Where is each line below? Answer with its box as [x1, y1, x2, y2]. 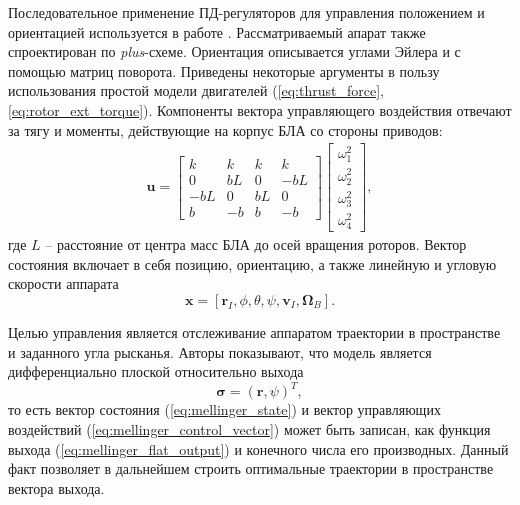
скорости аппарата [8, 273, 119, 294]
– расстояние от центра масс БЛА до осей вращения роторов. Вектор [45, 234, 467, 255]
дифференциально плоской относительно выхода [8, 361, 304, 382]
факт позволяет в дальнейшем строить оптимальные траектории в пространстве [8, 458, 494, 479]
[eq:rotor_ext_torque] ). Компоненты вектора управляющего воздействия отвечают [8, 99, 512, 120]
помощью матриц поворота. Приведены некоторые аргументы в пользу [8, 60, 440, 81]
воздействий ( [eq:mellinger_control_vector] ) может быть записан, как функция [8, 418, 491, 439]
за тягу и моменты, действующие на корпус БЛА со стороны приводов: [8, 119, 443, 140]
